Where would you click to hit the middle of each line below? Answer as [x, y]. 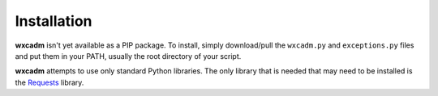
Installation [54, 21]
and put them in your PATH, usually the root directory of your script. [128, 56]
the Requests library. [49, 82]
